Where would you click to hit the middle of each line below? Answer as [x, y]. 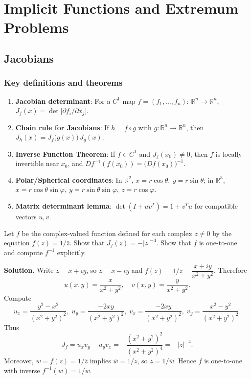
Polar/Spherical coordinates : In [69, 179]
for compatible [216, 206]
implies [100, 361]
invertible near [37, 163]
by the [222, 233]
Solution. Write [29, 270]
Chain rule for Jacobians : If [62, 127]
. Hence [185, 361]
